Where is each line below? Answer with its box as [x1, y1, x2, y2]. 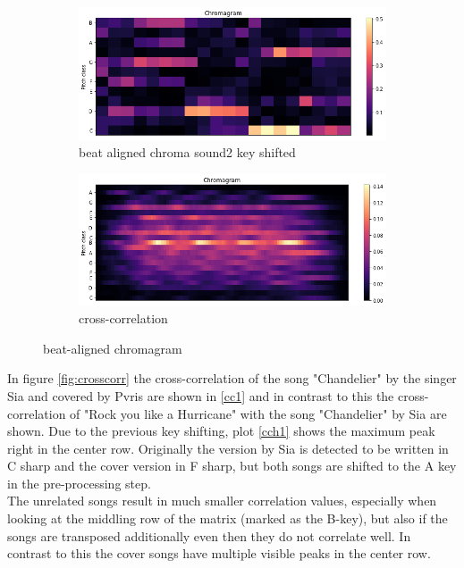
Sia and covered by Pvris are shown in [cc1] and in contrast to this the [7, 386, 394, 405]
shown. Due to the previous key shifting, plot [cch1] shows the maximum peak [7, 422, 435, 440]
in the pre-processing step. [7, 473, 151, 492]
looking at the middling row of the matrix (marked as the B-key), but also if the [7, 509, 448, 528]
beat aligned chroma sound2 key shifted [79, 143, 296, 162]
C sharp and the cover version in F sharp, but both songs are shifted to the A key [7, 456, 457, 475]
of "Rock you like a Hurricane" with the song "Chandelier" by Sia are [70, 404, 447, 422]
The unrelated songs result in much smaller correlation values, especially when [7, 491, 437, 510]
